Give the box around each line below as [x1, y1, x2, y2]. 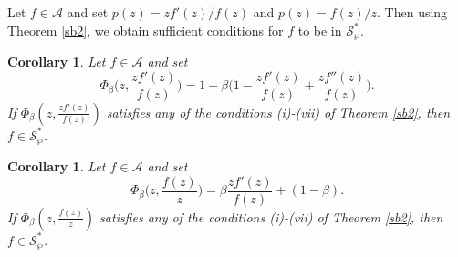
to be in [297, 20, 342, 39]
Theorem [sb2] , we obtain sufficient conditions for [7, 20, 284, 39]
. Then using [377, 3, 448, 21]
